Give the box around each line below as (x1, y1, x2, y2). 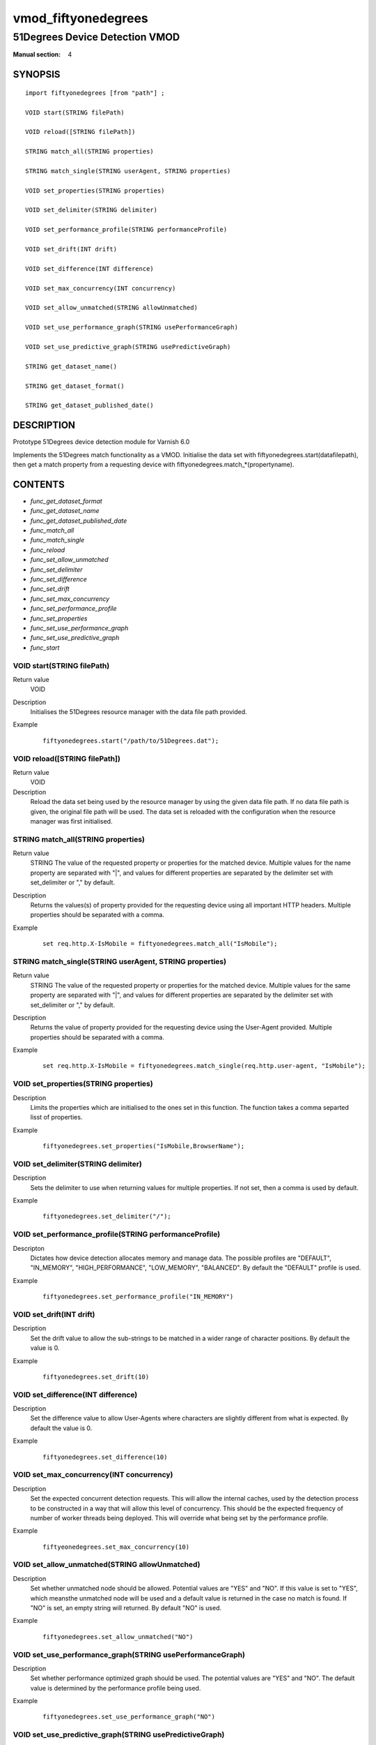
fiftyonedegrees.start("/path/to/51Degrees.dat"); (42, 736, 219, 745)
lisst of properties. (30, 1113, 83, 1122)
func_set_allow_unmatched (30, 556, 109, 564)
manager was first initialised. (30, 817, 113, 825)
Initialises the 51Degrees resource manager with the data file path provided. (30, 708, 247, 716)
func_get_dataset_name (30, 507, 100, 515)
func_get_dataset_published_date (30, 517, 127, 525)
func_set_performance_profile (30, 604, 118, 613)
